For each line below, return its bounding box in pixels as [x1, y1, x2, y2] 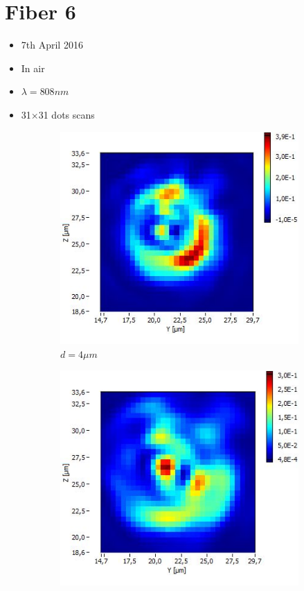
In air [21, 60, 45, 75]
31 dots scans [38, 107, 95, 121]
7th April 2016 [21, 37, 83, 52]
